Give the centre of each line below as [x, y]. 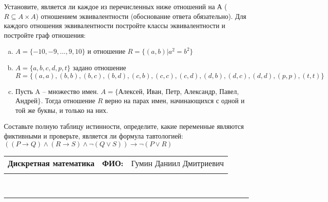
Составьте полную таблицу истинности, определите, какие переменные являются [124, 126]
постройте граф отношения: [45, 35]
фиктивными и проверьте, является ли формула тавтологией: [94, 135]
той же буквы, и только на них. [62, 110]
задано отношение [99, 67]
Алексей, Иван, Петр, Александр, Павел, [179, 91]
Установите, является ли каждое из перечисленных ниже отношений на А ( [116, 6]
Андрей [26, 101]
